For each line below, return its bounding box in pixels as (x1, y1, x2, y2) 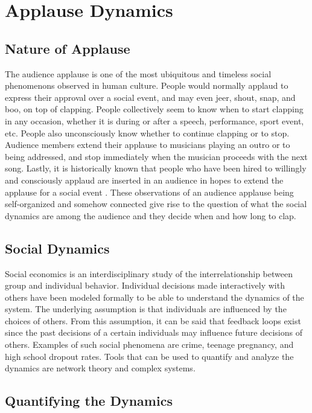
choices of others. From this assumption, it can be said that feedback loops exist (5, 314, 301, 327)
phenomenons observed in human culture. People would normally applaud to (5, 79, 288, 92)
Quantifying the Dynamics (5, 391, 173, 410)
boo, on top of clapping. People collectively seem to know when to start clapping (5, 103, 304, 115)
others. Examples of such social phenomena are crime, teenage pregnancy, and (5, 338, 294, 351)
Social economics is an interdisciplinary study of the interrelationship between (5, 267, 293, 280)
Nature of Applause (5, 39, 130, 57)
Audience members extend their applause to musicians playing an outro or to (5, 138, 290, 151)
